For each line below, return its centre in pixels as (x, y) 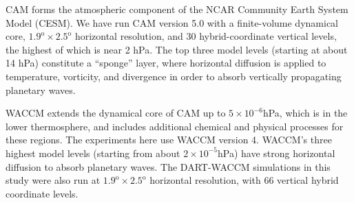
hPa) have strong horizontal (277, 153)
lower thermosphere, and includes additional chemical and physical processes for (175, 126)
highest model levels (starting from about (93, 153)
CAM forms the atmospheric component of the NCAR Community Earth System (177, 9)
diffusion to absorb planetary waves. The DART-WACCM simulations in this (168, 166)
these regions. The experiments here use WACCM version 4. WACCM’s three (169, 140)
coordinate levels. (42, 193)
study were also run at (53, 180)
